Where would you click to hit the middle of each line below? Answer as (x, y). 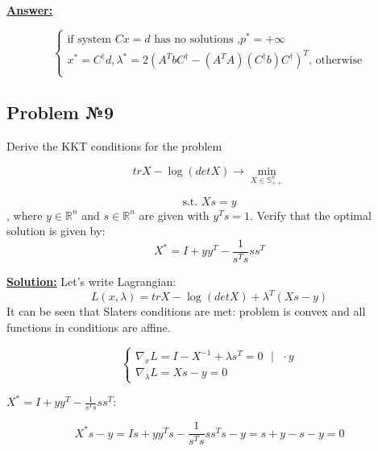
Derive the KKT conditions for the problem (114, 145)
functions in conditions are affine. (89, 327)
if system (89, 39)
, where (25, 215)
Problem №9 (60, 112)
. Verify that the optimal (310, 215)
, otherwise (336, 61)
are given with (174, 215)
